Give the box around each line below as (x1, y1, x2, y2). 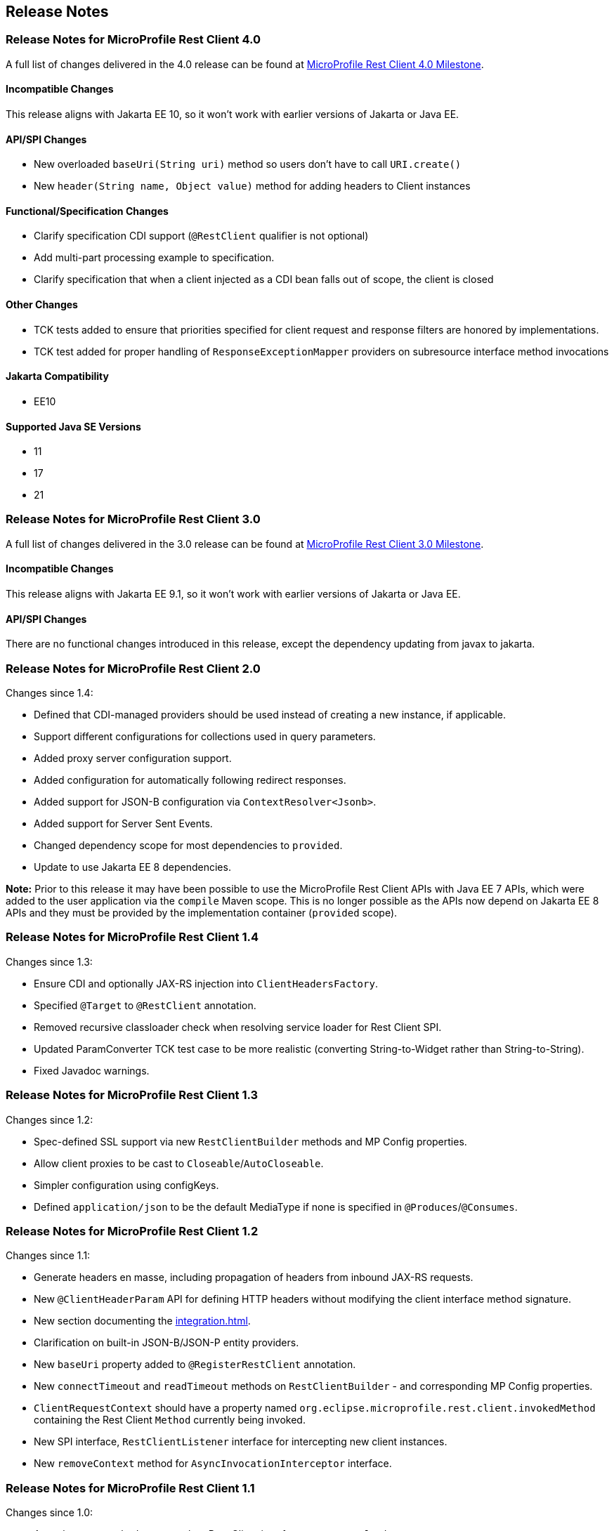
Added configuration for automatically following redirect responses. (34, 774, 346, 787)
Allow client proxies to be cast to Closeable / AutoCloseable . (34, 1157, 324, 1169)
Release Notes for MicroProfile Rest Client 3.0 (6, 512, 261, 527)
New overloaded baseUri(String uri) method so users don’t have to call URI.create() (34, 158, 462, 171)
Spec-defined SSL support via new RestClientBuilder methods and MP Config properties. (34, 1135, 467, 1148)
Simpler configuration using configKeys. (34, 1178, 219, 1191)
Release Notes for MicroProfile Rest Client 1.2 (6, 1223, 259, 1238)
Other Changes (6, 298, 78, 311)
